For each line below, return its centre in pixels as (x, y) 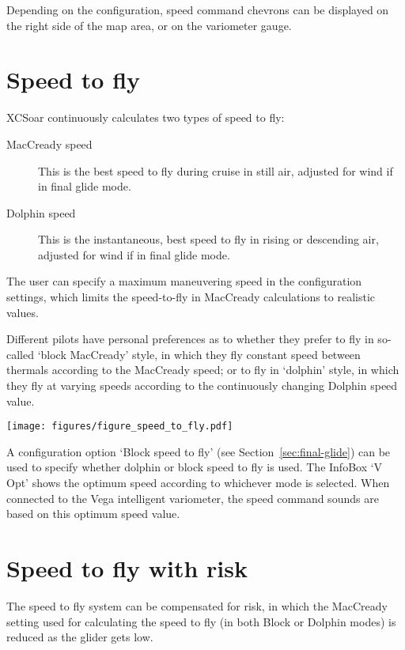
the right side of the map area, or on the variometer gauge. (149, 25)
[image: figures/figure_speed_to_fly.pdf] (120, 427)
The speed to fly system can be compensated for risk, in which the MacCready (197, 605)
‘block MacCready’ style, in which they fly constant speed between (199, 354)
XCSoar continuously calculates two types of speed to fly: (146, 117)
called (20, 354)
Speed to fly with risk (127, 568)
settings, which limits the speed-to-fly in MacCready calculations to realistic (191, 297)
